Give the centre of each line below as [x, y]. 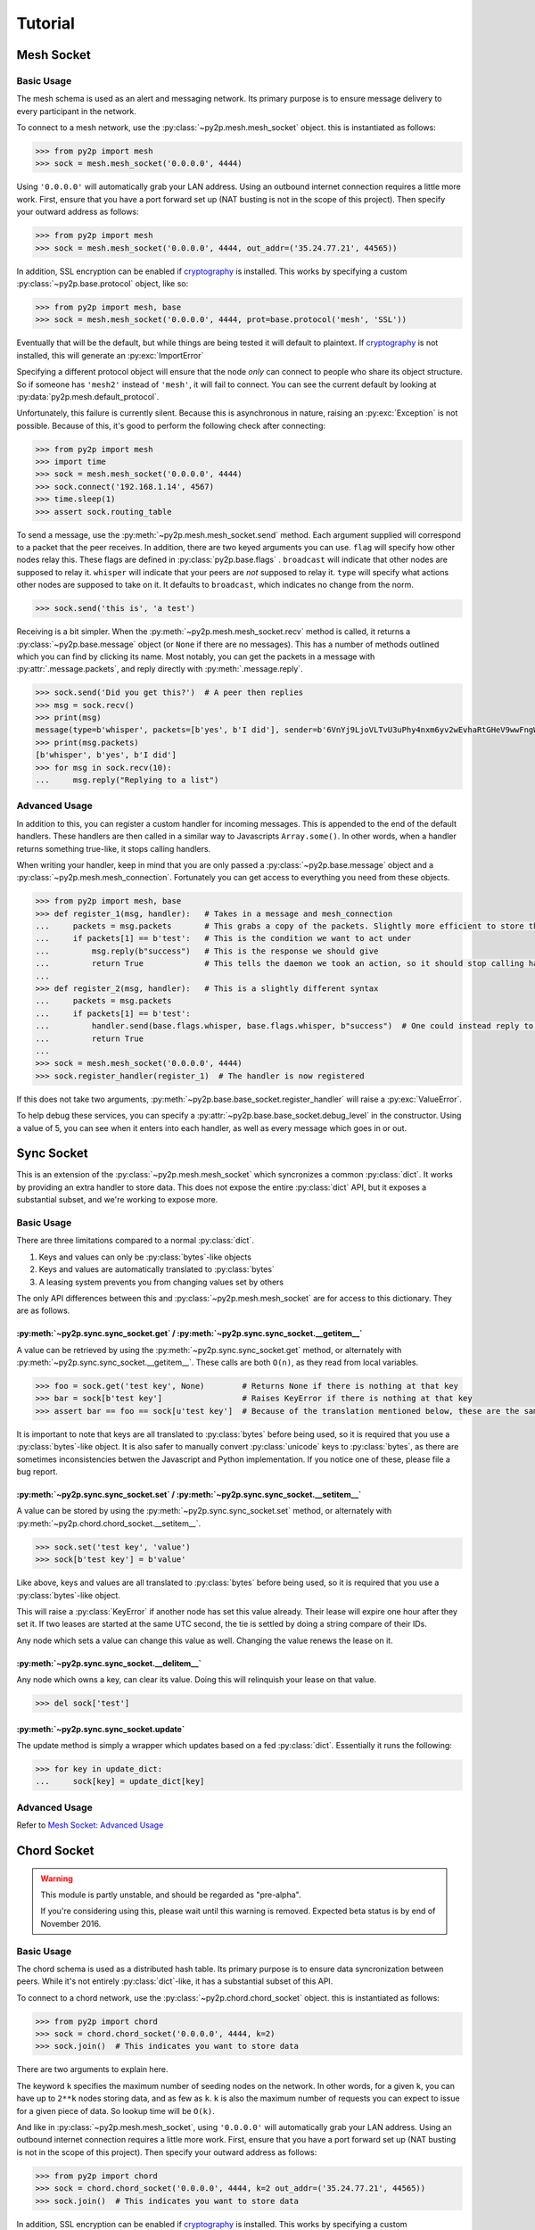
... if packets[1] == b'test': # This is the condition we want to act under [223, 938]
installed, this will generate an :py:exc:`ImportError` [110, 355]
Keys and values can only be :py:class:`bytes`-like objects [145, 1257]
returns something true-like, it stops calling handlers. [114, 848]
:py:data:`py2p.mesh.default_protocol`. [88, 396]
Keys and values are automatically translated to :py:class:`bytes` [157, 1269]
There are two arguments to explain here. [92, 2069]
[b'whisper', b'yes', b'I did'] [106, 755]
